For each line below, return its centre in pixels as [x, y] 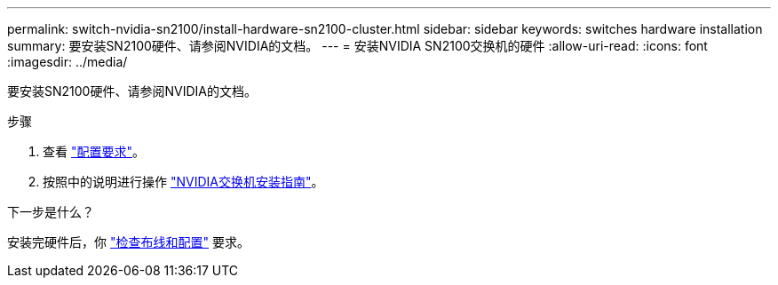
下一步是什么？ [51, 212]
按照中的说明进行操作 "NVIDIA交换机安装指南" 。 [183, 182]
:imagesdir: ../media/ [67, 62]
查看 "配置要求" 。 [94, 151]
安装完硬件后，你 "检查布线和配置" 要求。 [128, 242]
